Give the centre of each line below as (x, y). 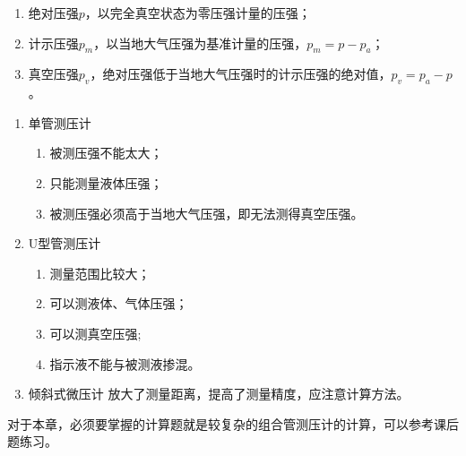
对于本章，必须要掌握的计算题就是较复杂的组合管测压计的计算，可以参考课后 (233, 423)
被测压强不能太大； (106, 153)
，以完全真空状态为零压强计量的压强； (198, 13)
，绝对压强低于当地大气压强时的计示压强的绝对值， (241, 74)
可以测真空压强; (95, 333)
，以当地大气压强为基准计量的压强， (200, 43)
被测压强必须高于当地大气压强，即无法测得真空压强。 (207, 213)
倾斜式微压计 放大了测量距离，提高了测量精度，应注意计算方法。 (219, 394)
